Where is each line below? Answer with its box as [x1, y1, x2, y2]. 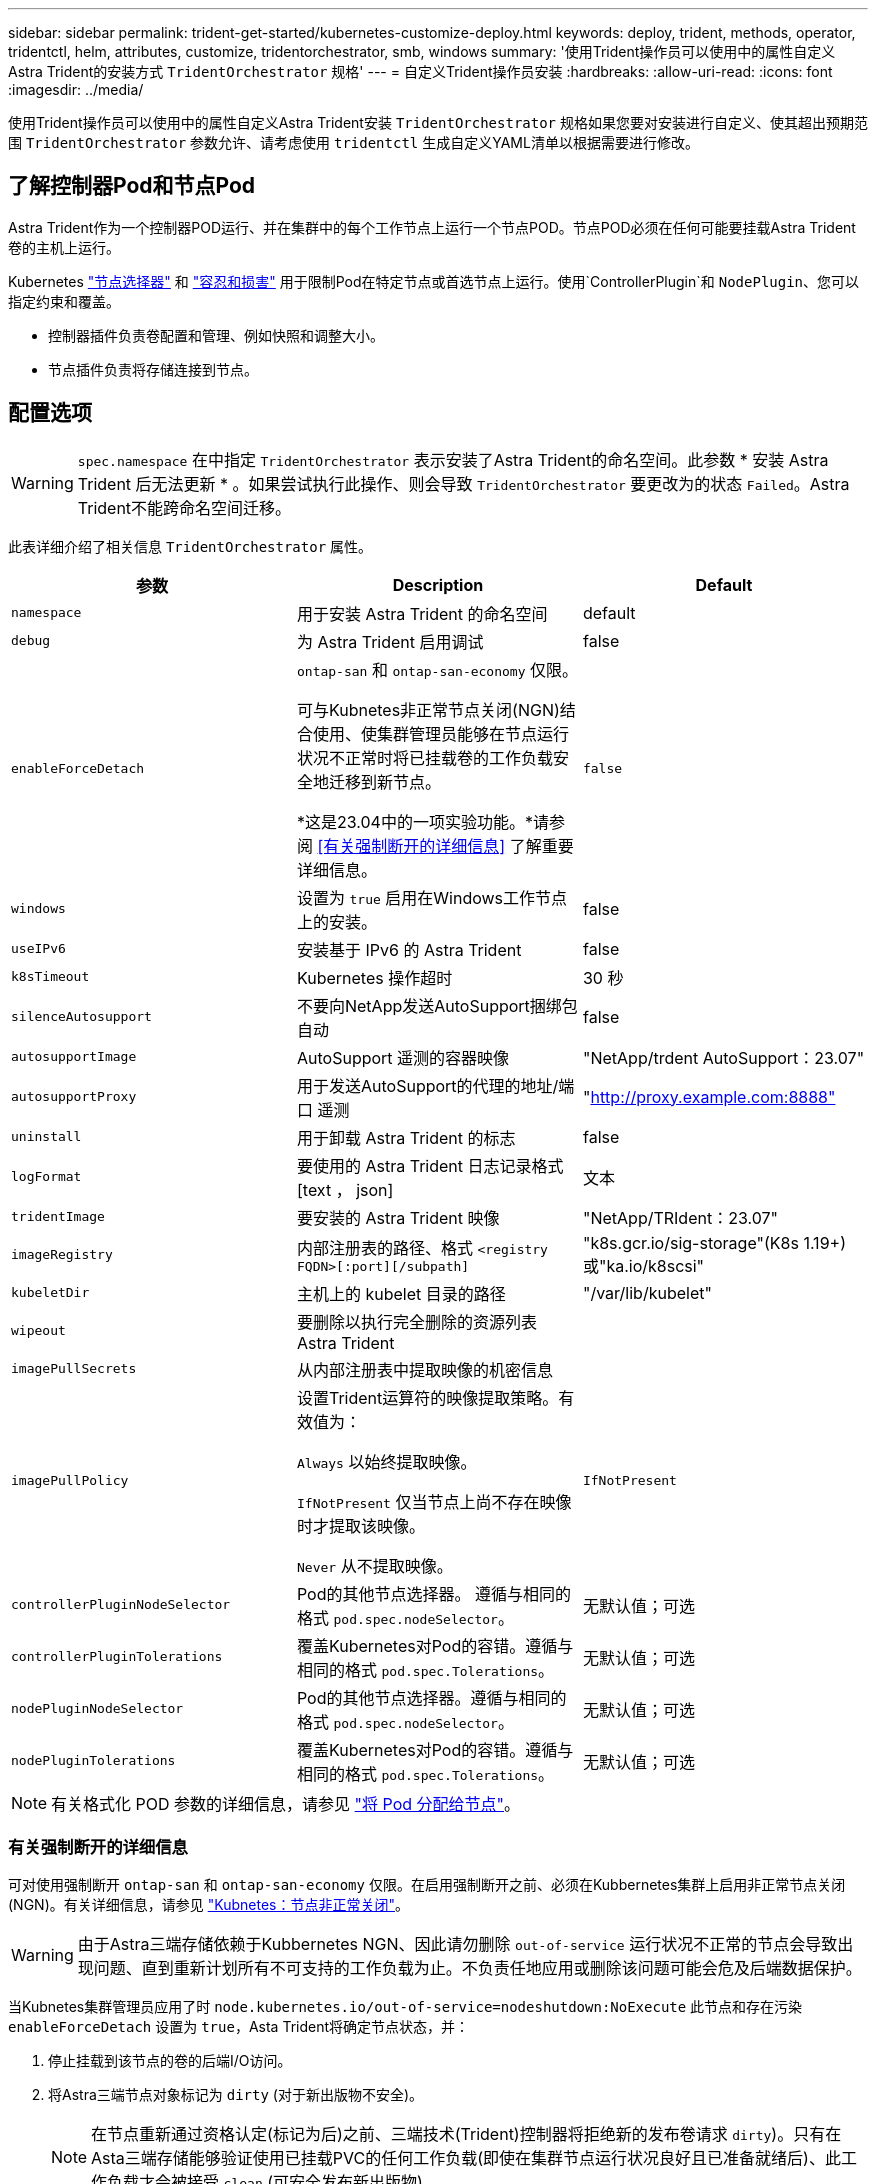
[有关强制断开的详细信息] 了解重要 [317, 835, 574, 856]
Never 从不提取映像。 [296, 1555, 453, 1576]
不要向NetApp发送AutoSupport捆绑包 [296, 995, 578, 1016]
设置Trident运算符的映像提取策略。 [296, 1387, 559, 1408]
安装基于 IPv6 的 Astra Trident [296, 939, 522, 960]
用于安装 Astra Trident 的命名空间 [296, 603, 548, 624]
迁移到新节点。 [328, 771, 441, 792]
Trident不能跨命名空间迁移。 [77, 497, 292, 518]
